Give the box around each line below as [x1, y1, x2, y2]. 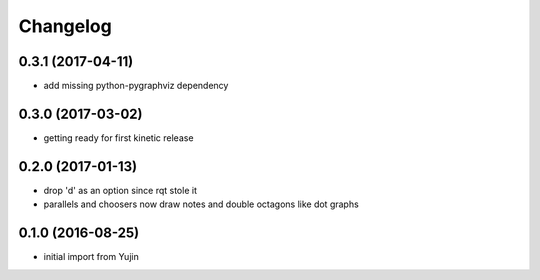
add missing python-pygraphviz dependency [43, 80, 229, 92]
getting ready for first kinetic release [43, 131, 194, 144]
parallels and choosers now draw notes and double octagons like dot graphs [43, 198, 359, 210]
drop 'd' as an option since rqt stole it [43, 184, 197, 196]
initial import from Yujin [43, 251, 139, 263]
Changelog [18, 15, 112, 37]
